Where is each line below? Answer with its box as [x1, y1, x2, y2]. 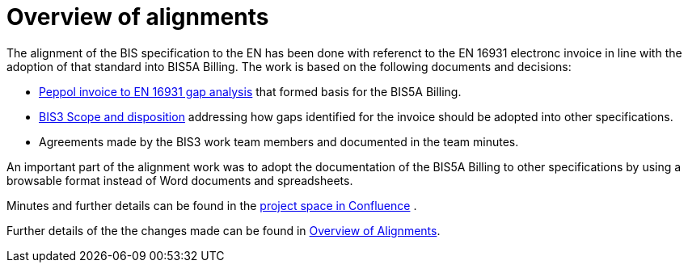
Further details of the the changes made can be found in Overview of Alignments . [6, 223, 441, 237]
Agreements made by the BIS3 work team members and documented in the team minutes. [39, 134, 519, 149]
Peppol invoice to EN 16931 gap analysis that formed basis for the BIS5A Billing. [39, 84, 462, 99]
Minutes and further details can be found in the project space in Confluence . [6, 198, 417, 212]
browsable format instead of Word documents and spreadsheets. [6, 173, 353, 187]
